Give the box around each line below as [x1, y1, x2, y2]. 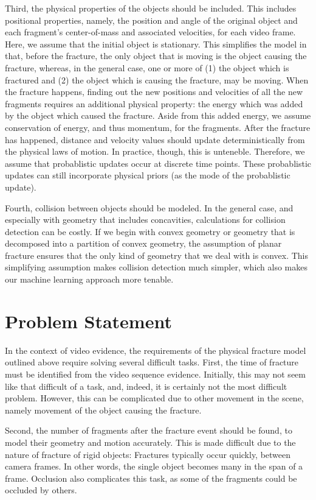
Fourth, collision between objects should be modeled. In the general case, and [5, 201, 294, 214]
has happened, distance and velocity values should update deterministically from [5, 133, 305, 146]
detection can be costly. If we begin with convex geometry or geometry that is [5, 225, 295, 238]
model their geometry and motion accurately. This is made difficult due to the [5, 435, 296, 448]
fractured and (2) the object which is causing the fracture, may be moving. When [5, 73, 309, 86]
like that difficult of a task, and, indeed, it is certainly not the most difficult [5, 379, 287, 392]
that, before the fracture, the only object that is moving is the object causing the [5, 49, 307, 62]
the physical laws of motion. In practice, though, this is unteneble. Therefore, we [5, 145, 305, 158]
